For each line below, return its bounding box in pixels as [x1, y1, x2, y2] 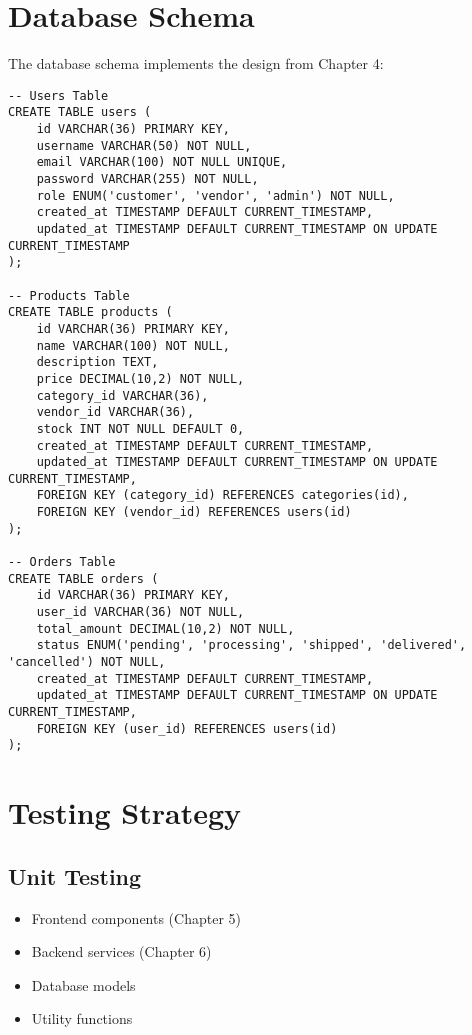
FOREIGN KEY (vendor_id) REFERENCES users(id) [36, 505, 352, 520]
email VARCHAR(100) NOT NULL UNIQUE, [36, 155, 288, 170]
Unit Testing [8, 860, 142, 891]
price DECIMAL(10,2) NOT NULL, [36, 371, 245, 386]
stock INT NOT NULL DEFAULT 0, [36, 421, 245, 436]
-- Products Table [8, 288, 130, 303]
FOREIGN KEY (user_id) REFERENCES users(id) [36, 721, 338, 736]
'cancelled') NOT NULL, [8, 655, 166, 670]
